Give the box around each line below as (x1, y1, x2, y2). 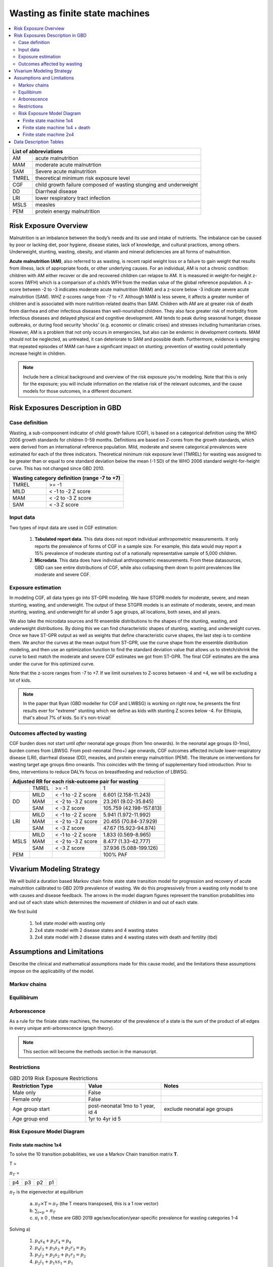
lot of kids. (9, 677, 31, 683)
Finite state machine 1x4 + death (23, 125, 90, 131)
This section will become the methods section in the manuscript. (23, 1049, 158, 1055)
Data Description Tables (14, 138, 64, 144)
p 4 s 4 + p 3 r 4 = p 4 (34, 1238, 72, 1245)
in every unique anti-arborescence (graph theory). (9, 1025, 114, 1031)
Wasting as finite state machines (9, 8, 150, 19)
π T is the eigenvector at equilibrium (9, 1189, 83, 1196)
